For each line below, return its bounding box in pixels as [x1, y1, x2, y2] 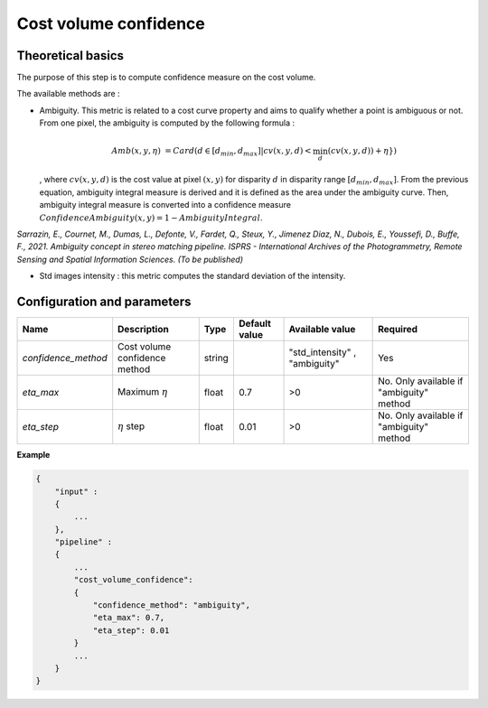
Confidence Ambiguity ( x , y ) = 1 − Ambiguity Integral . [39, 212, 263, 223]
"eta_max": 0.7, [92, 612, 165, 623]
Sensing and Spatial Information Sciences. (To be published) [16, 254, 244, 265]
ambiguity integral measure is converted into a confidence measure [39, 200, 291, 210]
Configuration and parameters [16, 294, 192, 310]
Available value [288, 323, 356, 336]
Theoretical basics [16, 48, 125, 63]
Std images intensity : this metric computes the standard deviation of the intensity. [39, 271, 346, 282]
